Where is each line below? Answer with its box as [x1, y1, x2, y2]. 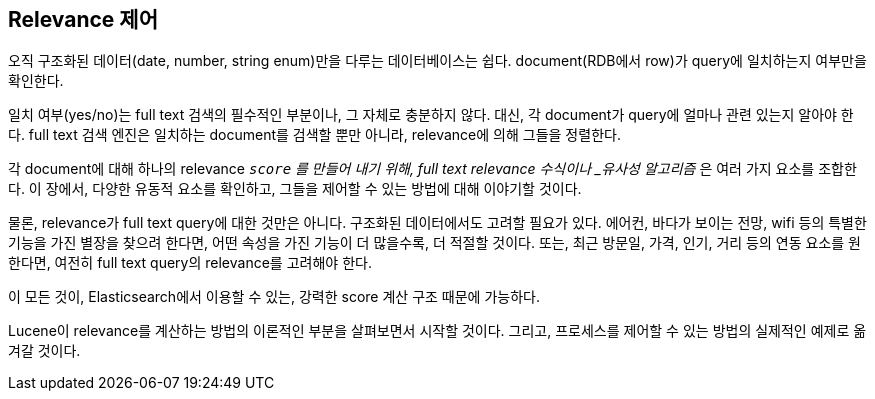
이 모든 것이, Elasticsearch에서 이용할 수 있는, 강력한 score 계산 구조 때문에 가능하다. [8, 288, 540, 306]
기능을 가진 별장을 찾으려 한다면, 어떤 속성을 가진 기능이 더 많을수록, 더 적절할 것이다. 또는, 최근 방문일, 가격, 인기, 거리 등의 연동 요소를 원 [8, 234, 861, 252]
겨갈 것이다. [8, 342, 81, 360]
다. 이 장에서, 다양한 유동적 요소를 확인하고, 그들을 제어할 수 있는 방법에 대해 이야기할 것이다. [8, 180, 582, 198]
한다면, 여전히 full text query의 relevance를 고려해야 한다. [8, 254, 372, 272]
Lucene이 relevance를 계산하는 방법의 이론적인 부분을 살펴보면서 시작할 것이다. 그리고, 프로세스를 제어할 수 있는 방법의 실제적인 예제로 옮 [8, 322, 867, 340]
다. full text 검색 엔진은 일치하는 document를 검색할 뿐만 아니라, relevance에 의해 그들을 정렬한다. [8, 126, 621, 144]
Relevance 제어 [8, 7, 158, 32]
